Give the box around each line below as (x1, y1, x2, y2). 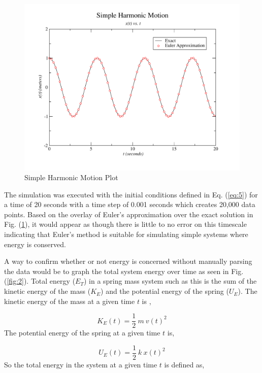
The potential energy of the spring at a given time (4, 327, 160, 338)
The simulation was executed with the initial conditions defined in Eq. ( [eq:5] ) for (4, 189, 258, 199)
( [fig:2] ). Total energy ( (4, 276, 76, 286)
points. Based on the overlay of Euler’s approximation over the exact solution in (4, 209, 253, 219)
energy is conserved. (4, 239, 66, 249)
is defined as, (164, 359, 205, 369)
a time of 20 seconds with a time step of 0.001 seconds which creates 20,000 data (4, 199, 255, 210)
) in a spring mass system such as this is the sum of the (83, 276, 257, 286)
